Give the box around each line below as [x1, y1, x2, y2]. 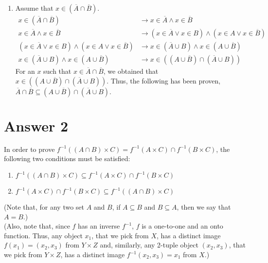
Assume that [15, 3, 54, 13]
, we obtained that [103, 66, 159, 76]
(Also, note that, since [4, 221, 70, 231]
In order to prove [4, 144, 55, 154]
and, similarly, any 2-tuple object [100, 240, 198, 250]
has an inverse [78, 221, 120, 231]
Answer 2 [4, 115, 69, 135]
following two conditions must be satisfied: [4, 153, 130, 164]
